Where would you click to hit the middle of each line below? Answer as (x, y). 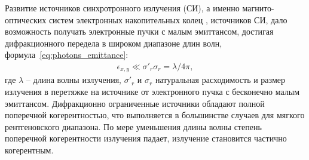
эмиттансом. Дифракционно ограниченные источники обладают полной (135, 103)
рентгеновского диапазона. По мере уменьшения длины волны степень (133, 126)
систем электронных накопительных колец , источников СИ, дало (168, 19)
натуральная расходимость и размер (220, 80)
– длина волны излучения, (74, 80)
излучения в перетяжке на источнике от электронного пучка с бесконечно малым (152, 92)
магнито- (258, 8)
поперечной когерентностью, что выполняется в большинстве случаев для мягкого (155, 115)
